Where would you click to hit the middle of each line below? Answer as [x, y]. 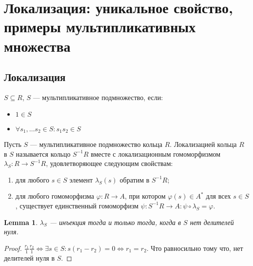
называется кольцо [43, 153]
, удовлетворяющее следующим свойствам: [109, 163]
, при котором [145, 196]
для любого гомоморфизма [55, 196]
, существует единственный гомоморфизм [77, 205]
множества [37, 46]
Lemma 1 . [21, 222]
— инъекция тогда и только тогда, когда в [115, 222]
